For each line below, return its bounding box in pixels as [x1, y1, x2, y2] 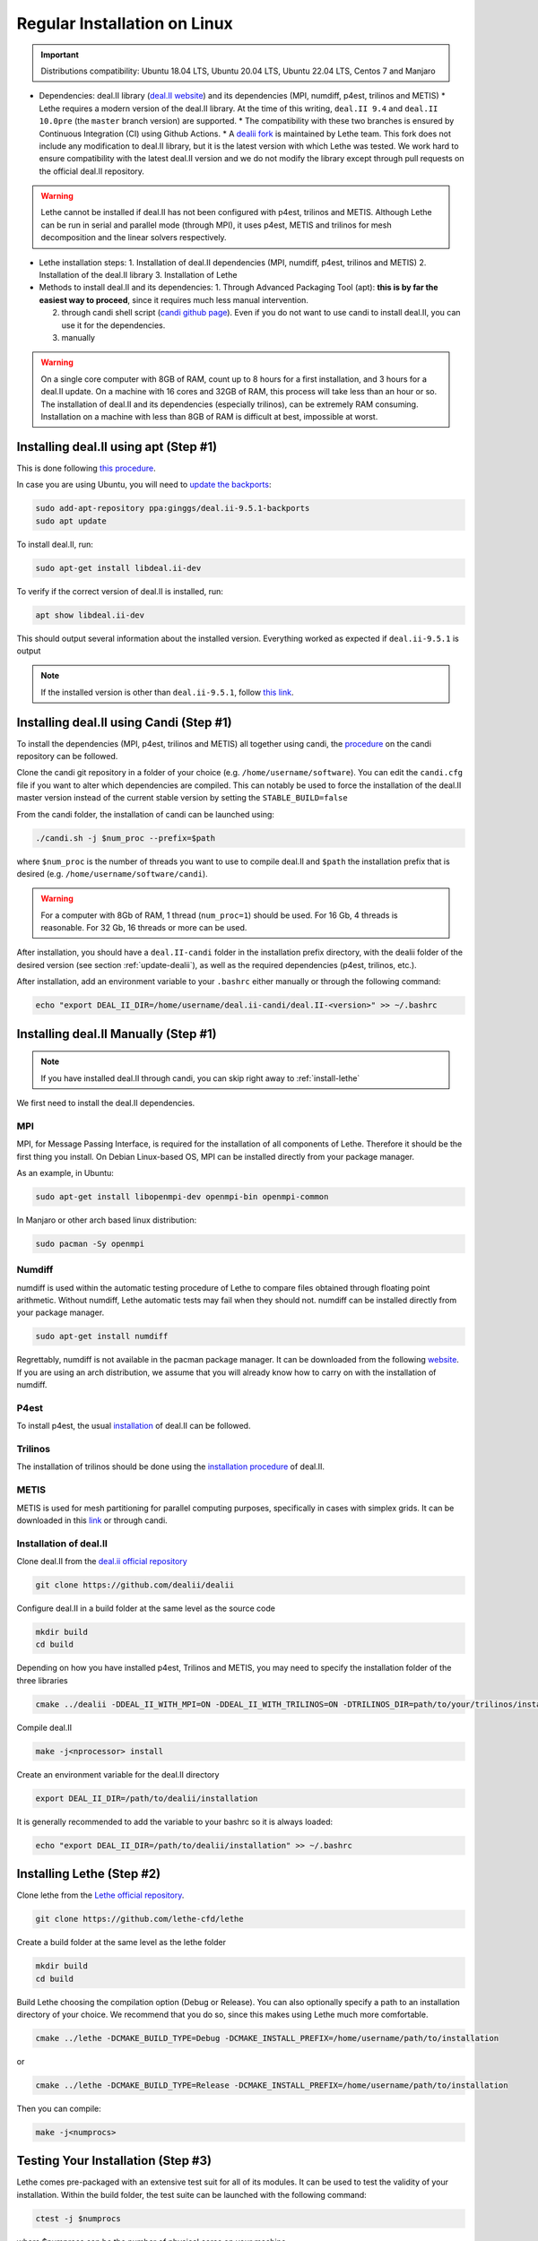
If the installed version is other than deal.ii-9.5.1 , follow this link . [40, 687, 294, 697]
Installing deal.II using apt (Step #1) [16, 439, 218, 454]
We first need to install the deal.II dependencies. [16, 1098, 195, 1109]
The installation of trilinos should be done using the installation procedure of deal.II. [16, 1461, 325, 1472]
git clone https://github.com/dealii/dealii [35, 1580, 235, 1590]
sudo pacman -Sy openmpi [35, 1238, 145, 1249]
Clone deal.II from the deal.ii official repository [16, 1556, 187, 1567]
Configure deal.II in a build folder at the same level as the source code [16, 1603, 275, 1614]
